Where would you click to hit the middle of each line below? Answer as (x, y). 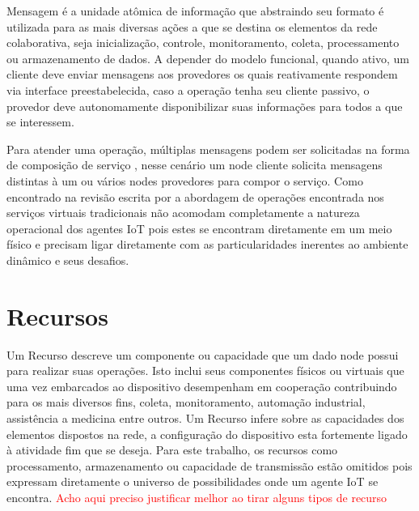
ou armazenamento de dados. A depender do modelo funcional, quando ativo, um (208, 58)
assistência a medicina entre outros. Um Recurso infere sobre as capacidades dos (205, 418)
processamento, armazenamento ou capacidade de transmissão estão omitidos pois (209, 465)
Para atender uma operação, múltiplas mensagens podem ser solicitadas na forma (208, 149)
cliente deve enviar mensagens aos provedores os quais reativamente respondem (202, 74)
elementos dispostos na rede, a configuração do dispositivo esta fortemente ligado (207, 434)
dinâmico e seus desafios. (68, 260)
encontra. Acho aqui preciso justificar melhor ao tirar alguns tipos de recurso (197, 497)
